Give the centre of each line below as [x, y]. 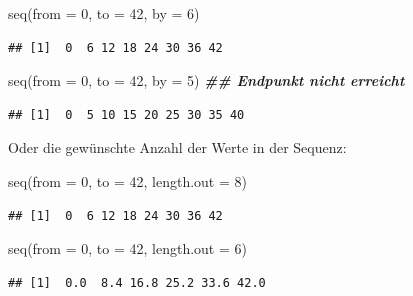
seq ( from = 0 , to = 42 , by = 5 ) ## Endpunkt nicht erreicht [206, 80]
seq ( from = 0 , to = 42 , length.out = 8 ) [127, 180]
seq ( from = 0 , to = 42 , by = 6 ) [104, 13]
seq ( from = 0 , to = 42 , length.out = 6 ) [127, 248]
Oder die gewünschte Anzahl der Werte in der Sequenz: [177, 147]
